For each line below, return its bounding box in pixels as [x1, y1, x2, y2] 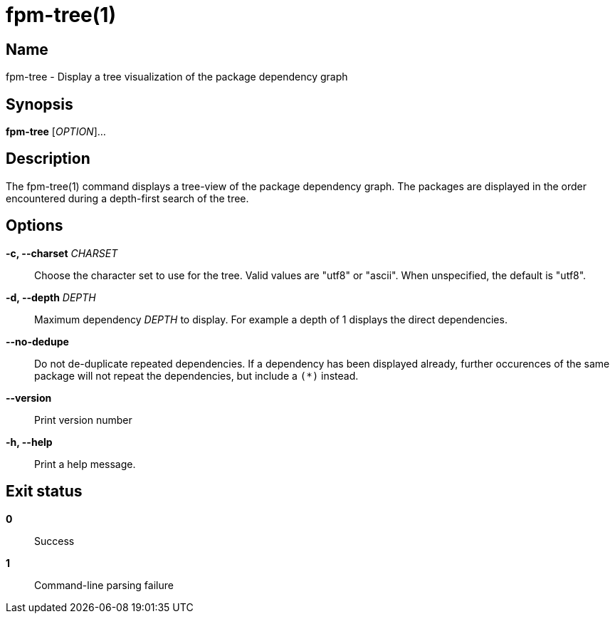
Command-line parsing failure [34, 578, 174, 591]
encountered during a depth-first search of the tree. [6, 192, 249, 204]
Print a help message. [34, 457, 136, 470]
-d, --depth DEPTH [6, 291, 96, 303]
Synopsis [6, 95, 73, 113]
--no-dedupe [6, 335, 69, 348]
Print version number [34, 413, 132, 426]
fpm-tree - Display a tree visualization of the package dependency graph [6, 71, 348, 83]
